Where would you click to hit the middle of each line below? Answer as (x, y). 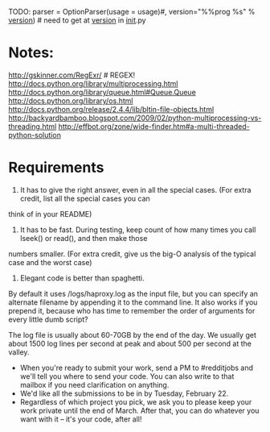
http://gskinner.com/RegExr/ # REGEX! (72, 75)
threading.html (33, 126)
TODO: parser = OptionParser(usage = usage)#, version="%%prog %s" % (132, 12)
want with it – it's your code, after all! (81, 419)
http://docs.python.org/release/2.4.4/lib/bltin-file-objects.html (111, 109)
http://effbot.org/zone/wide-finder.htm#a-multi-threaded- (154, 126)
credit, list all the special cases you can (85, 198)
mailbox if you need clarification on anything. (94, 384)
